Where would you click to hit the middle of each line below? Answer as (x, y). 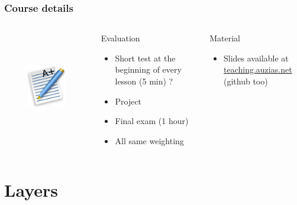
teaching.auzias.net (258, 69)
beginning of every (148, 69)
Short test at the (145, 58)
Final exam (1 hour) (152, 121)
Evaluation (120, 38)
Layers (31, 189)
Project (128, 101)
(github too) (246, 81)
